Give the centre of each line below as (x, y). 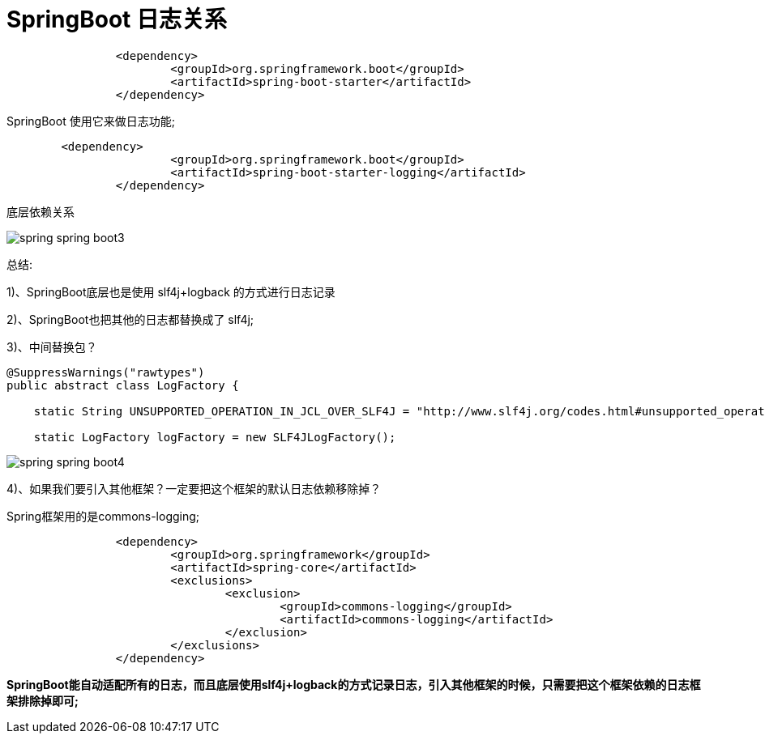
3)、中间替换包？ (52, 347)
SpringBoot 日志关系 (117, 19)
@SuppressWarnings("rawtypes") (106, 372)
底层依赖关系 (41, 211)
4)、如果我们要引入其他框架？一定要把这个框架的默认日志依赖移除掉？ (194, 488)
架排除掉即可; (43, 700)
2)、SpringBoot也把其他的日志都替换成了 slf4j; (130, 319)
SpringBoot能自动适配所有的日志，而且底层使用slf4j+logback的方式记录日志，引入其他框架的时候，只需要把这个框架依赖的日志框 (354, 684)
